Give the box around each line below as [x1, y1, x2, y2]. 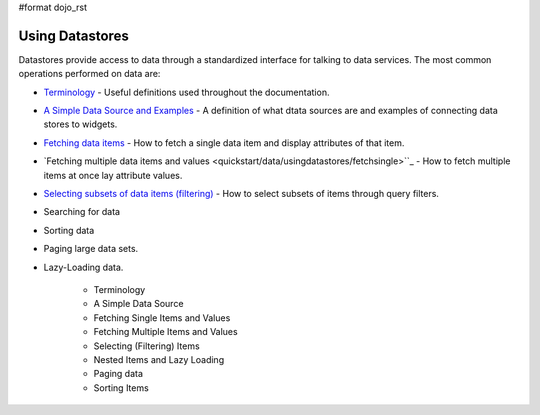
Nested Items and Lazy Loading [93, 353, 225, 365]
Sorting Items [93, 381, 149, 394]
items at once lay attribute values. [43, 169, 183, 181]
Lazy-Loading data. [43, 261, 124, 273]
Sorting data [43, 224, 95, 236]
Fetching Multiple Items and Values [93, 326, 239, 338]
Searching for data [43, 206, 120, 218]
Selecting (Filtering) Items [93, 340, 200, 352]
